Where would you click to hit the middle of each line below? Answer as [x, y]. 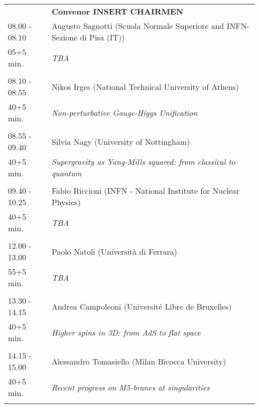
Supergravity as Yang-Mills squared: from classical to [143, 162]
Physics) [66, 202]
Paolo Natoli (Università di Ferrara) [114, 251]
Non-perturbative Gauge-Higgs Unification [125, 112]
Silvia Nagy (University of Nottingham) [121, 141]
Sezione [65, 37]
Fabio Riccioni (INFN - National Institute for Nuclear [145, 191]
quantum [66, 173]
